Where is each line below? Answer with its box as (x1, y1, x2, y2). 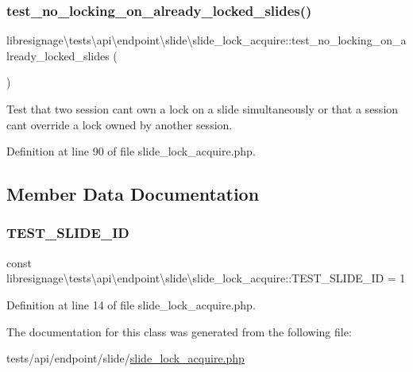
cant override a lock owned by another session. (6, 116, 233, 132)
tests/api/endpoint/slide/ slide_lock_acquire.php (6, 350, 245, 366)
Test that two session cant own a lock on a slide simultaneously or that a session (6, 101, 399, 117)
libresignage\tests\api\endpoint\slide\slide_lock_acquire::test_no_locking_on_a (6, 32, 407, 48)
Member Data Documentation (6, 182, 260, 206)
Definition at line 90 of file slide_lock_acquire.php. (6, 143, 256, 159)
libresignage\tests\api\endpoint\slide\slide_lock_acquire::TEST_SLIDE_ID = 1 (6, 270, 406, 286)
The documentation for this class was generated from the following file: (6, 323, 352, 339)
